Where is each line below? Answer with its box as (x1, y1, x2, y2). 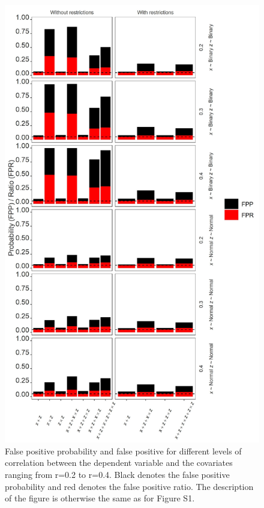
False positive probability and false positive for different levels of (5, 444, 242, 457)
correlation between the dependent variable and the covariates (5, 456, 233, 469)
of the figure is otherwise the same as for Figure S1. (5, 492, 195, 504)
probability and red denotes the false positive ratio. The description (5, 480, 254, 492)
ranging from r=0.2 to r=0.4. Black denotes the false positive (5, 468, 230, 481)
